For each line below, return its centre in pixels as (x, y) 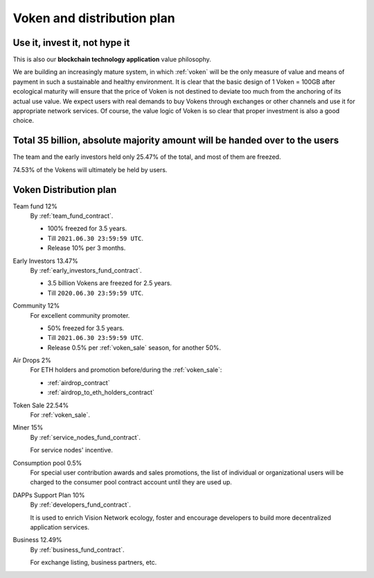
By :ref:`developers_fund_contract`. (80, 505)
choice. (24, 121)
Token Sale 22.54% (41, 405)
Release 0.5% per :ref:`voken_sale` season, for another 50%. (134, 348)
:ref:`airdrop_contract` (79, 382)
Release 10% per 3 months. (87, 248)
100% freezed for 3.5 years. (87, 228)
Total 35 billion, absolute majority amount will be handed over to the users (176, 141)
